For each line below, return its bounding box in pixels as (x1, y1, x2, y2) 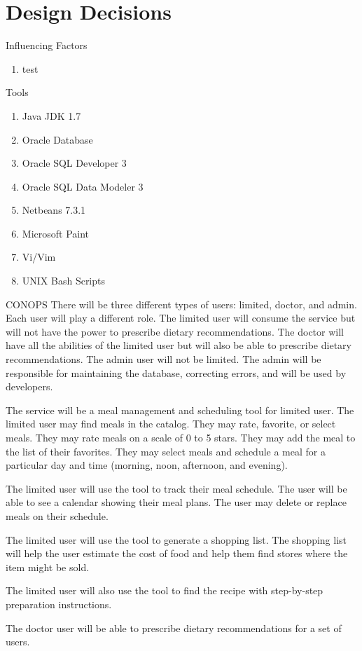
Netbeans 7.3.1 (22, 203, 86, 217)
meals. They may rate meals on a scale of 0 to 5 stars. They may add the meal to (6, 430, 356, 444)
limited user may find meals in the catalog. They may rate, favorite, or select (6, 416, 336, 431)
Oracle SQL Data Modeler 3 (22, 179, 144, 193)
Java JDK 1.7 (22, 108, 81, 123)
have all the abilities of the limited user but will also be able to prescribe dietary (6, 338, 351, 352)
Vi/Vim (22, 249, 56, 264)
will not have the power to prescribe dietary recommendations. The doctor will (6, 324, 344, 338)
